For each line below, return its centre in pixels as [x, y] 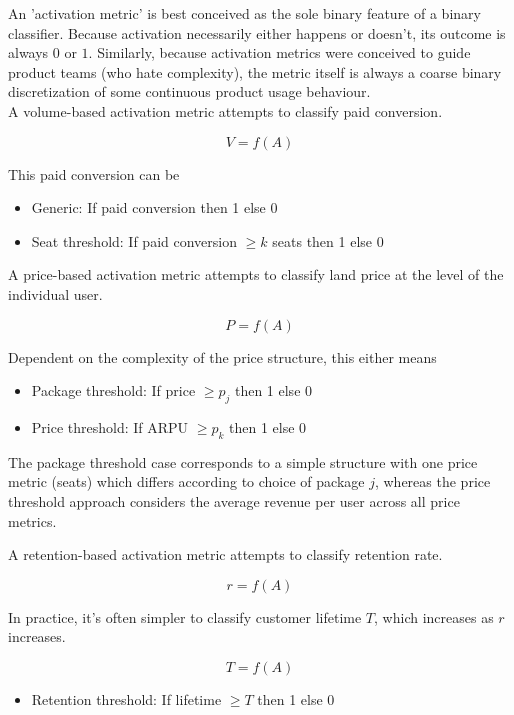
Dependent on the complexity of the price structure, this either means [222, 356]
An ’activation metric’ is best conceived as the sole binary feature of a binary [244, 13]
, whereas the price [432, 481]
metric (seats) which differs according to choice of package [186, 481]
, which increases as [434, 616]
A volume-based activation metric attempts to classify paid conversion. [225, 110]
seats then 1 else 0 [328, 240]
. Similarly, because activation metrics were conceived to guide [279, 52]
